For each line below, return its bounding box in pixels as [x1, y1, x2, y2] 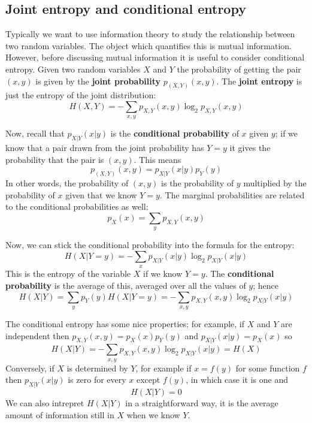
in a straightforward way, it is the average [125, 397, 278, 409]
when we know [126, 408, 180, 421]
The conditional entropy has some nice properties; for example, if [5, 318, 244, 330]
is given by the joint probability [35, 74, 161, 87]
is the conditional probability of [110, 127, 239, 140]
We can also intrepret [5, 397, 84, 409]
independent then [5, 329, 69, 342]
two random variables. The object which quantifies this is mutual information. [5, 39, 292, 52]
